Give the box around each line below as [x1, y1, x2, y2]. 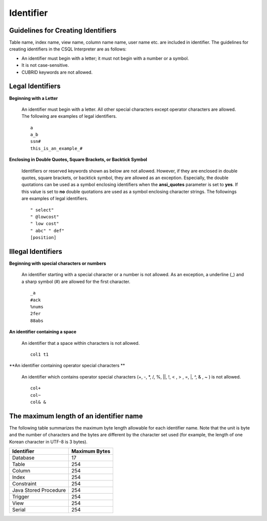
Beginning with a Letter [9, 95, 58, 101]
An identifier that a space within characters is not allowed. [21, 340, 140, 346]
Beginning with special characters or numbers [9, 260, 106, 267]
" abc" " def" [30, 228, 64, 234]
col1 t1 [30, 351, 49, 357]
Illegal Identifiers [9, 247, 63, 256]
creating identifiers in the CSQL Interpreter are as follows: [9, 46, 127, 52]
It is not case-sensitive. [21, 62, 69, 68]
